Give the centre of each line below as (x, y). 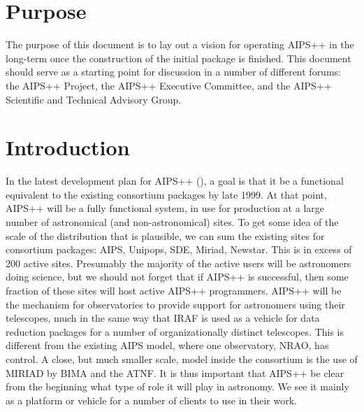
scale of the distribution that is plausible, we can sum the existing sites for (165, 235)
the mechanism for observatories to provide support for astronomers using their (175, 304)
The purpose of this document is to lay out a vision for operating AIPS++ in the (180, 44)
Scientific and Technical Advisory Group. (94, 99)
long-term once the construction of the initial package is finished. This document (179, 58)
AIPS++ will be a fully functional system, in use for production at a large (165, 208)
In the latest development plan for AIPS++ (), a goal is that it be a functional (175, 181)
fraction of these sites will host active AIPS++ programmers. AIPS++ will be (174, 290)
